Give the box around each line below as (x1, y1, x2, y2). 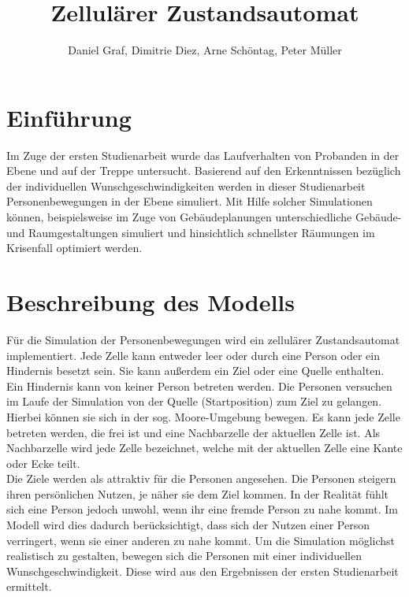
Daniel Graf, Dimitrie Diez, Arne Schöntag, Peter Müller (68, 42, 342, 58)
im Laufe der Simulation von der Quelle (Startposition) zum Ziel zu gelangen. (6, 393, 382, 410)
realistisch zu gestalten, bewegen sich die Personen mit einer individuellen (6, 547, 363, 564)
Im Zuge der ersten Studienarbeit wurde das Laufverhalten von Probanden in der (6, 146, 400, 163)
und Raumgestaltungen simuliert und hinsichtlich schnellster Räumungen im (6, 224, 375, 240)
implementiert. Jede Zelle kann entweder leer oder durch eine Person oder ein (6, 347, 380, 363)
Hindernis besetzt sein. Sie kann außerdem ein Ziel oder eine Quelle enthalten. (6, 362, 385, 379)
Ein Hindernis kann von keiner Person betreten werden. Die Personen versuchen (6, 377, 392, 394)
